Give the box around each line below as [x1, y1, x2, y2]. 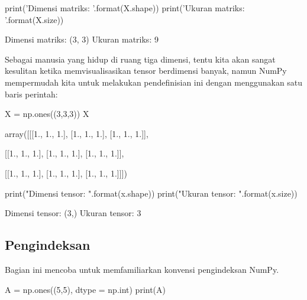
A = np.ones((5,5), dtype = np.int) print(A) [5, 283, 166, 295]
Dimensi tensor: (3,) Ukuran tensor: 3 [5, 207, 141, 219]
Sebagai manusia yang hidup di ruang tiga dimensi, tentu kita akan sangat [5, 53, 276, 65]
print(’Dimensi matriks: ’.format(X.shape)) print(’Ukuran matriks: [5, 2, 245, 14]
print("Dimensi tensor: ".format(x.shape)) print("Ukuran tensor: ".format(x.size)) [5, 187, 298, 199]
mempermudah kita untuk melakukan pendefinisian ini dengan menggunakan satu [5, 76, 303, 88]
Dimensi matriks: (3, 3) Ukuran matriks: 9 [5, 33, 159, 45]
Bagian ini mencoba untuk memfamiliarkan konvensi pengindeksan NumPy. [5, 263, 279, 275]
